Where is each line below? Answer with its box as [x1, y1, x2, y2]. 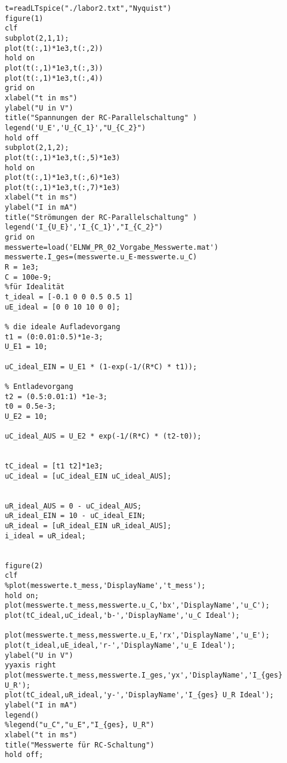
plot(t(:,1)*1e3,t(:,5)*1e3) [5, 153, 121, 162]
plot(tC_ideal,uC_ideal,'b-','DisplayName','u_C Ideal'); [5, 611, 240, 620]
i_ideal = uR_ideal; [5, 531, 87, 540]
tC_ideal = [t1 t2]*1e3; [5, 462, 103, 471]
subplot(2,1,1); [5, 33, 69, 42]
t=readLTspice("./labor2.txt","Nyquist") [5, 4, 172, 13]
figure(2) [5, 561, 44, 570]
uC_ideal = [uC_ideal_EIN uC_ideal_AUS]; [5, 471, 172, 480]
